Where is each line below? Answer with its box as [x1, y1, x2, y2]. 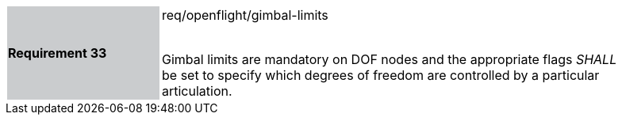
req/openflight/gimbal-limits [162, 7, 328, 23]
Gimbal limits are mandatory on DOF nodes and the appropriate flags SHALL [162, 51, 617, 67]
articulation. [162, 83, 232, 99]
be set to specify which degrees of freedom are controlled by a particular [162, 67, 600, 83]
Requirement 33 [8, 45, 107, 61]
